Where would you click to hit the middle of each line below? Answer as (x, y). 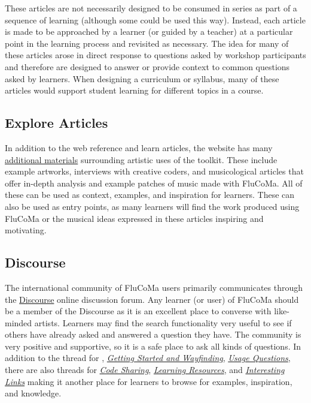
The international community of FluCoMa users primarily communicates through (154, 287)
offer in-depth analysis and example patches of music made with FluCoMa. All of (154, 183)
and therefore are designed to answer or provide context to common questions (147, 66)
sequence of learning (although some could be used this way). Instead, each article (155, 19)
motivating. (26, 230)
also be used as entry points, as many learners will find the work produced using (152, 206)
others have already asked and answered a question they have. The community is (153, 334)
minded (19, 322)
